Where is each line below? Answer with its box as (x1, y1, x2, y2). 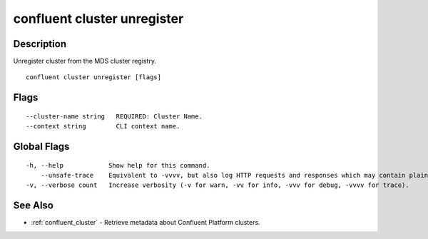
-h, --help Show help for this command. (26, 161, 210, 169)
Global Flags (13, 141, 70, 153)
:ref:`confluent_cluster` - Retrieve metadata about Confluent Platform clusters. (31, 218, 260, 227)
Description (13, 38, 67, 50)
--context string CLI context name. (26, 122, 180, 131)
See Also (13, 200, 53, 212)
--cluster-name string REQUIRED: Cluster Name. (26, 112, 203, 121)
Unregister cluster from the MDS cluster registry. (13, 57, 157, 66)
